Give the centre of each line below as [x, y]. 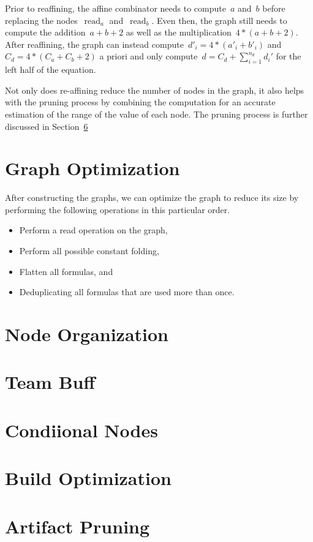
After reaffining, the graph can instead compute [94, 44]
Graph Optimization [92, 168]
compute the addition [45, 32]
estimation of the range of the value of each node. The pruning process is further [156, 114]
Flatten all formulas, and [66, 271]
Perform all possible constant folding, [89, 251]
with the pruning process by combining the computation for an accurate [140, 102]
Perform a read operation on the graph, [93, 230]
